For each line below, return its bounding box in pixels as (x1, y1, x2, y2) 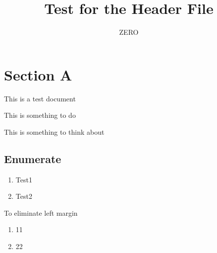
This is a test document (4, 93, 76, 103)
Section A (4, 64, 72, 84)
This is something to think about (4, 126, 105, 137)
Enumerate (4, 151, 61, 166)
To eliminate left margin (4, 207, 78, 218)
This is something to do (4, 110, 76, 120)
